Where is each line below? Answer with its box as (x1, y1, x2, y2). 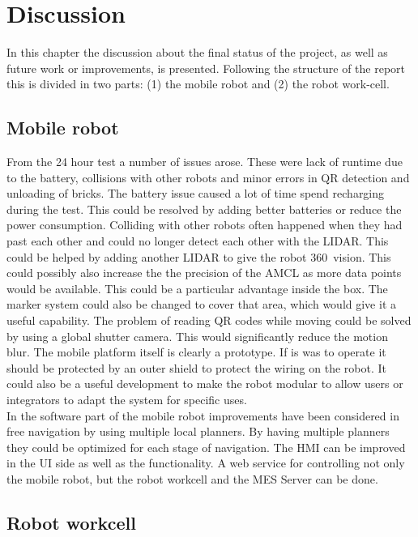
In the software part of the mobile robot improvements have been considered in (6, 407, 399, 424)
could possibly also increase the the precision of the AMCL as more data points (6, 264, 402, 281)
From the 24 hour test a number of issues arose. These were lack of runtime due (6, 153, 403, 170)
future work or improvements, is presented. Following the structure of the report (6, 59, 406, 76)
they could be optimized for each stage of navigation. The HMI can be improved (6, 438, 406, 455)
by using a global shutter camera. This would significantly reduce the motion (6, 327, 388, 344)
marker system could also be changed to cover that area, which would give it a (6, 296, 396, 313)
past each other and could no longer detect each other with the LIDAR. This (6, 232, 389, 249)
